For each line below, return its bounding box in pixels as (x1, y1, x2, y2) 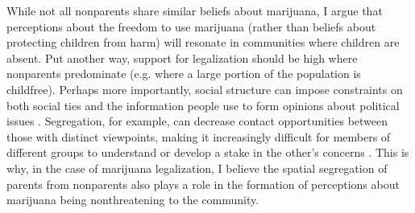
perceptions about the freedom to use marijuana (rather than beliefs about (6, 18, 376, 35)
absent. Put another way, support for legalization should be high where (6, 49, 358, 66)
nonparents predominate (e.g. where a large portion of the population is (6, 65, 361, 82)
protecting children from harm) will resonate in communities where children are (6, 34, 400, 51)
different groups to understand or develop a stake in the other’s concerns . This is (6, 144, 409, 161)
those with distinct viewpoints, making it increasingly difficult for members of (6, 128, 391, 145)
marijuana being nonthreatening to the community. (6, 191, 259, 208)
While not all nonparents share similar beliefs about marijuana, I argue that (6, 2, 383, 18)
